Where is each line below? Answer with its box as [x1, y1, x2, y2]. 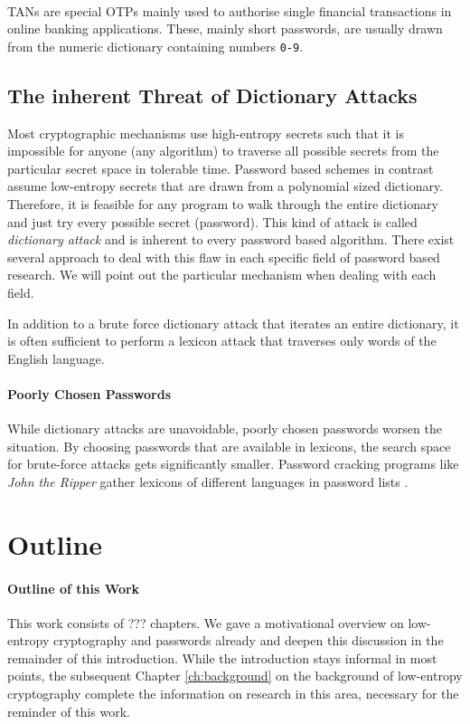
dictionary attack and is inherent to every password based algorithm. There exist [7, 230, 455, 249]
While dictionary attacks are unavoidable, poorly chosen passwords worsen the [7, 419, 442, 438]
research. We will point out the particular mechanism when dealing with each [7, 265, 437, 284]
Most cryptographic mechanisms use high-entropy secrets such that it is [7, 123, 405, 142]
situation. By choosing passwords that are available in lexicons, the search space [7, 436, 451, 455]
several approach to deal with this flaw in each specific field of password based [7, 247, 440, 266]
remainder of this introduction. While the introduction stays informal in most [7, 648, 437, 667]
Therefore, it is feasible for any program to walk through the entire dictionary [7, 195, 438, 214]
